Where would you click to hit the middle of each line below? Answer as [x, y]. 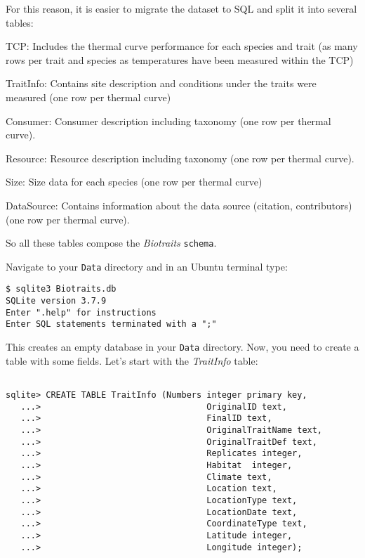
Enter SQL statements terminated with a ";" [111, 324]
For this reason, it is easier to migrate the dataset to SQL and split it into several [181, 8]
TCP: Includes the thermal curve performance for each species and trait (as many [182, 46]
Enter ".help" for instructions [81, 312]
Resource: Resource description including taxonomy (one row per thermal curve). [180, 158]
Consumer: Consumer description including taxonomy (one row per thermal [168, 121]
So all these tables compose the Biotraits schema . [111, 243]
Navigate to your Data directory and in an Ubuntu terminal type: [147, 266]
